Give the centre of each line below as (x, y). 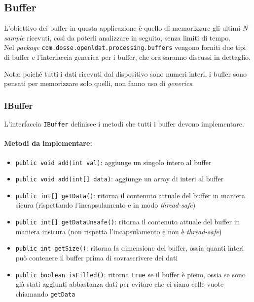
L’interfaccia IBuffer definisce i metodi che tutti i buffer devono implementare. (124, 124)
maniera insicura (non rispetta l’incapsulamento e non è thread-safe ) (119, 231)
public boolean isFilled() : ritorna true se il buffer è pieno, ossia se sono (130, 274)
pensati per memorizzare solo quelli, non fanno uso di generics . (99, 83)
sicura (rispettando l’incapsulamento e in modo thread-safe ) (106, 205)
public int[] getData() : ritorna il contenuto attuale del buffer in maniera (130, 195)
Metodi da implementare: (48, 143)
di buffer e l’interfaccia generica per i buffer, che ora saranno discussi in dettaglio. (127, 57)
